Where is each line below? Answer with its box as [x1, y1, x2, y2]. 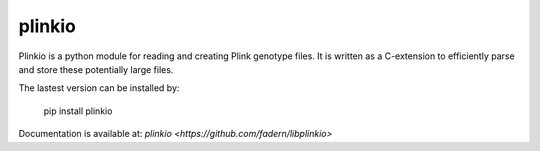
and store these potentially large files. [18, 63, 174, 75]
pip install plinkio [43, 105, 113, 117]
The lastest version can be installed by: [18, 82, 180, 94]
